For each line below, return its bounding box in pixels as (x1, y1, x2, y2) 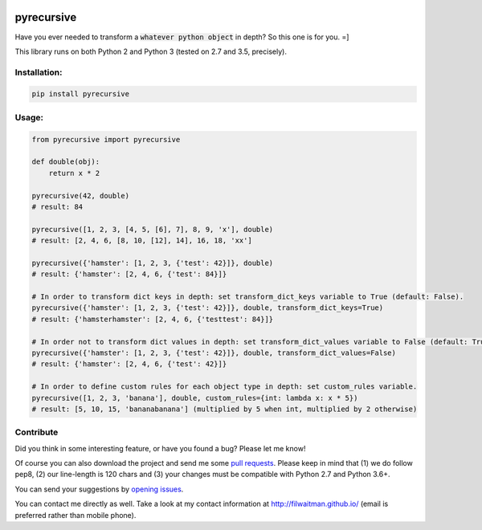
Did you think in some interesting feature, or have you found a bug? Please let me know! (14, 443, 306, 453)
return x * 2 (48, 169, 100, 177)
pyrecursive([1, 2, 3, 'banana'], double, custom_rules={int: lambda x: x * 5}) (31, 393, 358, 402)
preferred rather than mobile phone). (14, 510, 137, 520)
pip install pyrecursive (31, 89, 130, 99)
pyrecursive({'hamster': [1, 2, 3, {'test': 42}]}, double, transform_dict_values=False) (31, 349, 397, 357)
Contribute (14, 426, 59, 438)
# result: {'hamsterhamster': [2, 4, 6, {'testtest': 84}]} (31, 314, 274, 324)
